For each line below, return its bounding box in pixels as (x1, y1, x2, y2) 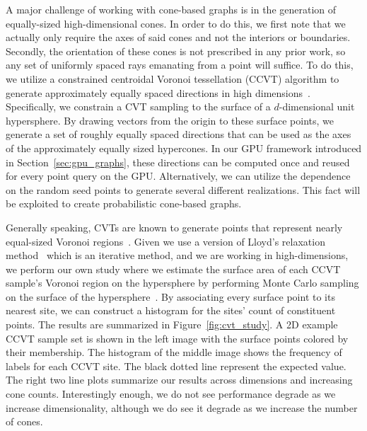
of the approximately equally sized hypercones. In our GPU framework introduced (6, 140, 362, 155)
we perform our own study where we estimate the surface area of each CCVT (6, 261, 341, 276)
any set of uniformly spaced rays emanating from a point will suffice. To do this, (6, 57, 354, 72)
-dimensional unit (279, 99, 355, 114)
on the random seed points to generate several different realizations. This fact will (6, 182, 361, 197)
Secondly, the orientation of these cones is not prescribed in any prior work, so (6, 43, 346, 58)
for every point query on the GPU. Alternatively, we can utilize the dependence (6, 168, 351, 183)
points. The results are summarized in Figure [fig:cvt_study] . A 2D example (6, 317, 338, 332)
